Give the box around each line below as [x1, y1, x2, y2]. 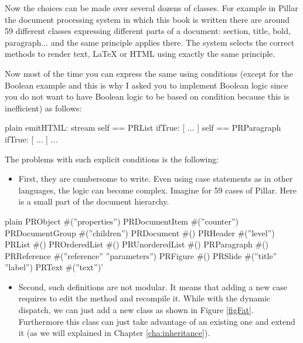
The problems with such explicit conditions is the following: [5, 152, 219, 165]
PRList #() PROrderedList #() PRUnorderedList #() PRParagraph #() [5, 238, 269, 250]
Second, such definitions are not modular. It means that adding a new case [18, 280, 287, 293]
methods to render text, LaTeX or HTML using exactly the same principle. [5, 47, 275, 60]
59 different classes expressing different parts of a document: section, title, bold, [5, 25, 291, 37]
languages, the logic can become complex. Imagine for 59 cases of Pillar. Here [18, 184, 297, 196]
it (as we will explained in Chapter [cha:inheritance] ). [18, 327, 210, 339]
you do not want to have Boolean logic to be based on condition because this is [5, 90, 290, 103]
